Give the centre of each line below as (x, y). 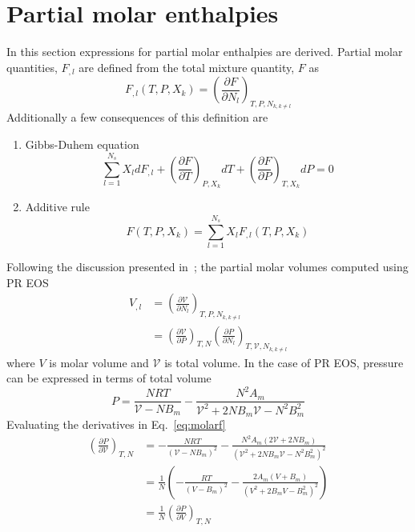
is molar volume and (99, 362)
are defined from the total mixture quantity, (187, 67)
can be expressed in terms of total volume (109, 378)
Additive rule (57, 206)
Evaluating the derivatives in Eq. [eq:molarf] (116, 424)
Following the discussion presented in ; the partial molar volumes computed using (207, 267)
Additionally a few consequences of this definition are (137, 117)
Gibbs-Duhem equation (82, 144)
